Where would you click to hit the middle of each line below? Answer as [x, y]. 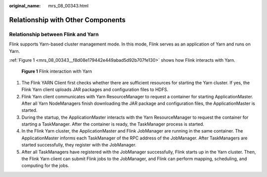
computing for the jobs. [45, 166]
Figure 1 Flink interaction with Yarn [57, 71]
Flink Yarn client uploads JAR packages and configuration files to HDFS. [95, 89]
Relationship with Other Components [67, 20]
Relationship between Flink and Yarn [54, 34]
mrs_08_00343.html [68, 6]
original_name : [25, 6]
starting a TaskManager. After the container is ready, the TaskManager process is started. [113, 124]
